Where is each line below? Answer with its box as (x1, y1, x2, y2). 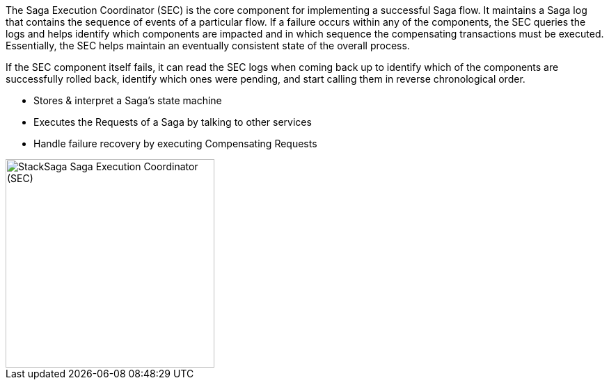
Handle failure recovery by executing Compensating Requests (33, 138, 317, 149)
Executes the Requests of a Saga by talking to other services (33, 116, 312, 128)
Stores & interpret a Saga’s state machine (33, 95, 222, 106)
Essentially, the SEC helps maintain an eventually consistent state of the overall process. (6, 40, 410, 51)
